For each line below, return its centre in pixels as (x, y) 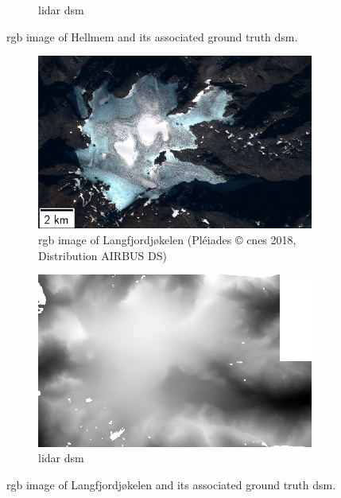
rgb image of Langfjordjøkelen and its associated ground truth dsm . (171, 484)
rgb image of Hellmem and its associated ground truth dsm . (152, 36)
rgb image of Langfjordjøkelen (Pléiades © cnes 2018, (167, 240)
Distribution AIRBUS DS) (103, 255)
